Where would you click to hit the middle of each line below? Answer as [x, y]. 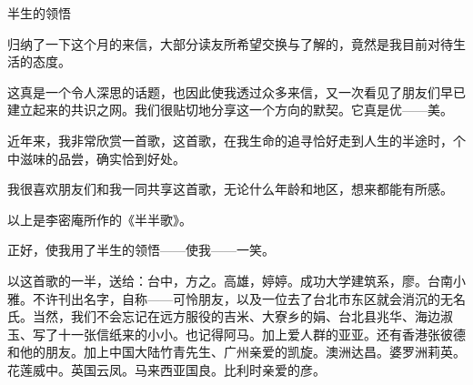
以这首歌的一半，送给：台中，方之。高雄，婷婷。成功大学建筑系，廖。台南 [230, 280]
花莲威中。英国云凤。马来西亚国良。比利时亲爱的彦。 [166, 369]
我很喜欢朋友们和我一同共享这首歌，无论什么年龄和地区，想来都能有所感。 [230, 189]
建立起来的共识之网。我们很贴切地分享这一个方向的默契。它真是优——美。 [230, 110]
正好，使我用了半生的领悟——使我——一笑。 [141, 250]
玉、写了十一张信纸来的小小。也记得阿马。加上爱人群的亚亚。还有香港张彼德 [236, 334]
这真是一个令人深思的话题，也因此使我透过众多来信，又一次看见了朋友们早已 [236, 91]
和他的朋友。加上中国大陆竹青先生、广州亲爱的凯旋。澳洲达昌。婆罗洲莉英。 [236, 352]
